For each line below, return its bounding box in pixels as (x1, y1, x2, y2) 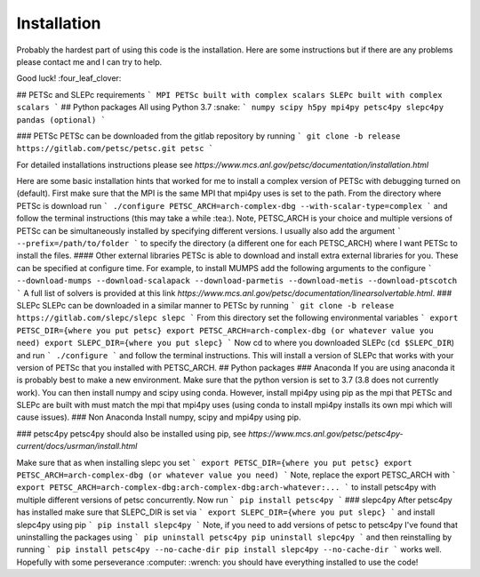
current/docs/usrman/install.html (16, 441, 138, 452)
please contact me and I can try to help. (16, 56, 163, 67)
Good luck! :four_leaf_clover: (16, 73, 122, 84)
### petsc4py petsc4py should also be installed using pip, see (16, 428, 246, 439)
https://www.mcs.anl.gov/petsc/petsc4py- (247, 428, 404, 439)
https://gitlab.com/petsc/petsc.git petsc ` (16, 143, 214, 154)
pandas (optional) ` (16, 115, 107, 124)
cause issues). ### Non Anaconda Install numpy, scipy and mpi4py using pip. (16, 412, 301, 422)
